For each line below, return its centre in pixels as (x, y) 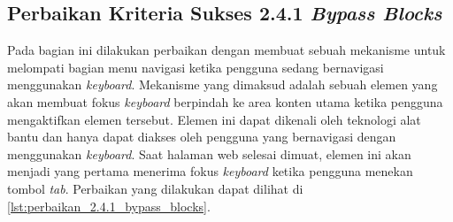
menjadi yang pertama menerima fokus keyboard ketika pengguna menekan (210, 171)
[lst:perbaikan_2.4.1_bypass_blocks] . (109, 206)
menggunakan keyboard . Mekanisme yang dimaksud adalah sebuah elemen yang (223, 84)
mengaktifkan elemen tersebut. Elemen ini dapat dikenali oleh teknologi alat (214, 119)
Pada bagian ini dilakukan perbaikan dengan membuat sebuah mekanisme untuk (226, 50)
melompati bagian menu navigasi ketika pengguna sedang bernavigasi (196, 67)
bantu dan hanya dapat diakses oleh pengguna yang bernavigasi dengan (202, 137)
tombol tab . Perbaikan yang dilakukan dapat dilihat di (155, 188)
